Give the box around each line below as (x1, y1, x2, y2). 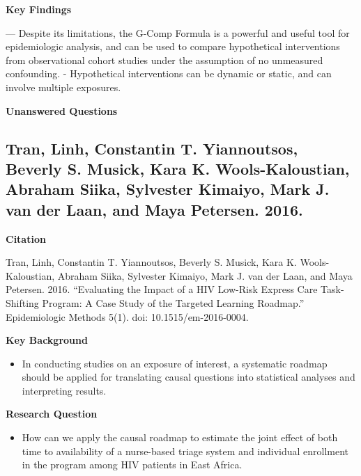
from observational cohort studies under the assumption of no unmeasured (6, 52, 323, 67)
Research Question (6, 406, 98, 421)
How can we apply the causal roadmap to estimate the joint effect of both (22, 430, 338, 445)
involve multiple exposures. (6, 79, 121, 94)
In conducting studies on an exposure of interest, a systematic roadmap (22, 356, 328, 370)
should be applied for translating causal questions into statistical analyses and (22, 370, 355, 384)
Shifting (6, 295, 39, 310)
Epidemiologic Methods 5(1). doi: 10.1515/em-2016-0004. (6, 309, 249, 324)
